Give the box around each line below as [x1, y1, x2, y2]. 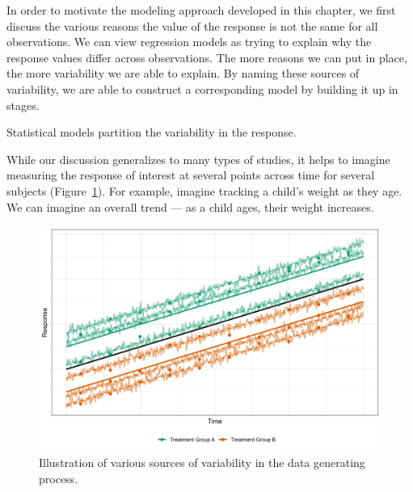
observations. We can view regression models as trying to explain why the [6, 33, 372, 50]
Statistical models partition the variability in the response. [6, 124, 297, 141]
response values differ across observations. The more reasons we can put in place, [6, 48, 407, 65]
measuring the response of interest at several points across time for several [6, 166, 375, 183]
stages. [6, 96, 40, 113]
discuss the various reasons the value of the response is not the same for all [6, 17, 378, 34]
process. [39, 469, 78, 486]
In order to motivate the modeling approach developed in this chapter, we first [6, 2, 396, 18]
